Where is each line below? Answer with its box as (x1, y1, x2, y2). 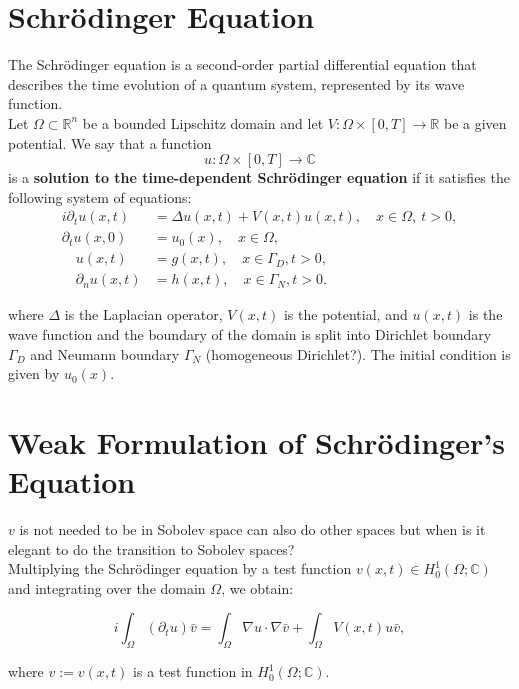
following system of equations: (8, 186, 192, 207)
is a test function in (133, 661, 253, 682)
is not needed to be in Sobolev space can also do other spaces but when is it (19, 519, 486, 540)
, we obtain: (221, 577, 294, 598)
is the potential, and (283, 304, 408, 325)
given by (8, 363, 60, 384)
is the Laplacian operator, (64, 304, 223, 325)
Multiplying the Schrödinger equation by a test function (8, 558, 352, 579)
